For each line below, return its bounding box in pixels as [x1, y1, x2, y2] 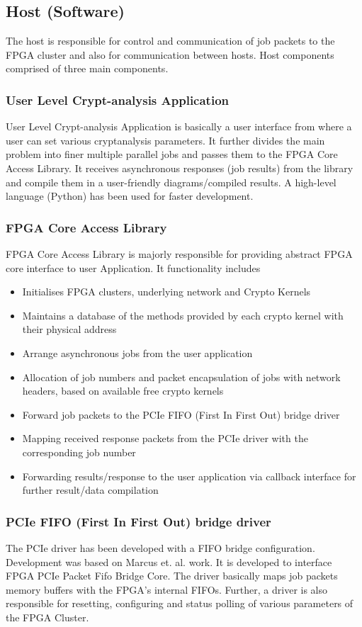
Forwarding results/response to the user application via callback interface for [22, 468, 356, 483]
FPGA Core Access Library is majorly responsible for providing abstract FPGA [6, 246, 353, 261]
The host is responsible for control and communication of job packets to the [6, 33, 335, 48]
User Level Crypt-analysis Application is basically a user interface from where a [6, 119, 352, 134]
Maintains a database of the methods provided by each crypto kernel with [22, 307, 344, 322]
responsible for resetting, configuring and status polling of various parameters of [6, 596, 353, 611]
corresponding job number [22, 444, 136, 459]
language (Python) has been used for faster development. [6, 188, 254, 203]
